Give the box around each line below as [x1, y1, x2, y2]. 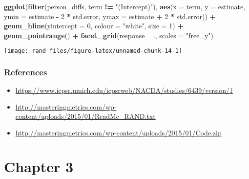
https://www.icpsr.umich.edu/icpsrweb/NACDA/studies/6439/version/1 [15, 85, 233, 95]
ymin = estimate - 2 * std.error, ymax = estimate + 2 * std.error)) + [4, 11, 216, 21]
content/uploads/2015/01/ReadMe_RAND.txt [15, 111, 156, 121]
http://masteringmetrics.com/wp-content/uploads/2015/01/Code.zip [15, 128, 222, 138]
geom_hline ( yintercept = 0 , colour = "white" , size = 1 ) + [4, 21, 184, 31]
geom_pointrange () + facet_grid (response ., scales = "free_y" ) [4, 30, 213, 40]
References [4, 66, 47, 78]
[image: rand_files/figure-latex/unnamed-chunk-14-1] [4, 47, 183, 55]
